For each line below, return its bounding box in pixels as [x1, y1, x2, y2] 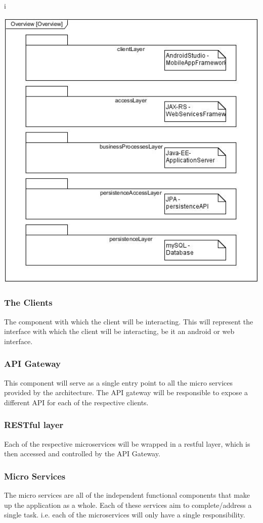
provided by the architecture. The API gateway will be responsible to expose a [4, 387, 248, 398]
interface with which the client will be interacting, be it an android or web [4, 326, 235, 337]
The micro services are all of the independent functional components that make [4, 490, 250, 500]
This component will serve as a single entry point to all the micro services [4, 377, 233, 388]
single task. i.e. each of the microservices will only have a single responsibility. [4, 509, 245, 520]
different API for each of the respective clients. [4, 397, 149, 407]
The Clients [4, 296, 53, 309]
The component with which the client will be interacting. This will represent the [4, 316, 253, 326]
